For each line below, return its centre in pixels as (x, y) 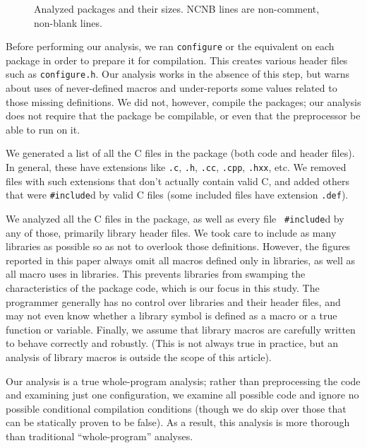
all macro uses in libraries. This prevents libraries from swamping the (156, 274)
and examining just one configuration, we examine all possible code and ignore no (182, 395)
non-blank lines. (68, 22)
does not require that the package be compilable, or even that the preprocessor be (183, 116)
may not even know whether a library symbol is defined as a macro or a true (172, 316)
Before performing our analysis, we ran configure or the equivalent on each (170, 46)
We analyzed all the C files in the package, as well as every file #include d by (175, 218)
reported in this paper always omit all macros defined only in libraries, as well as (180, 260)
